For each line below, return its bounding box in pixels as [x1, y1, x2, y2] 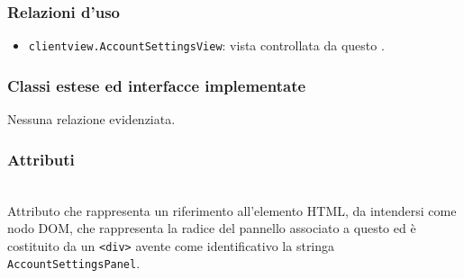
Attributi [7, 148, 75, 170]
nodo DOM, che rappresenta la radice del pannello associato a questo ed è [7, 219, 416, 238]
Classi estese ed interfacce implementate [7, 74, 306, 96]
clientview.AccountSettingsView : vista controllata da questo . [28, 36, 385, 55]
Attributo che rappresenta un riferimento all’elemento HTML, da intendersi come [7, 201, 457, 220]
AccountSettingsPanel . [7, 254, 141, 273]
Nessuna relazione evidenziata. [7, 110, 176, 129]
